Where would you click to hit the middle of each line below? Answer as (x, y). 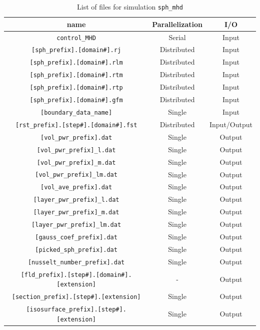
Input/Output (231, 124)
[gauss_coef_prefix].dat (76, 237)
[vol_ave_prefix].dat (76, 188)
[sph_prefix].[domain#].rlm (76, 63)
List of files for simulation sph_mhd (130, 7)
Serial (177, 37)
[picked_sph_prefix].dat (76, 250)
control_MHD (76, 38)
